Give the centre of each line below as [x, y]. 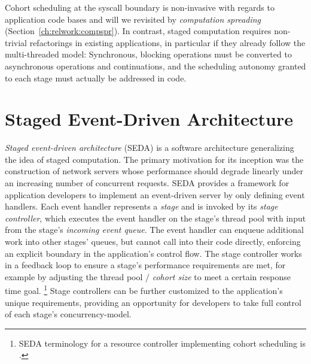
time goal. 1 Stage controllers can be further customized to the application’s [144, 290]
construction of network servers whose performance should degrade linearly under [154, 171]
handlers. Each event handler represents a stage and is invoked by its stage [141, 206]
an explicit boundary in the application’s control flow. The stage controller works [153, 253]
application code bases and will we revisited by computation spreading [133, 19]
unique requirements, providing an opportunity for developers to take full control [153, 302]
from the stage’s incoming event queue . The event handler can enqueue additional [154, 230]
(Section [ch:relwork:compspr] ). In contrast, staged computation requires [138, 31]
